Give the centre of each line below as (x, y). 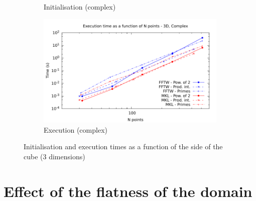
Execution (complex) (76, 129)
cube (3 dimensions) (54, 156)
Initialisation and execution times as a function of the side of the (123, 146)
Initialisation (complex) (80, 7)
